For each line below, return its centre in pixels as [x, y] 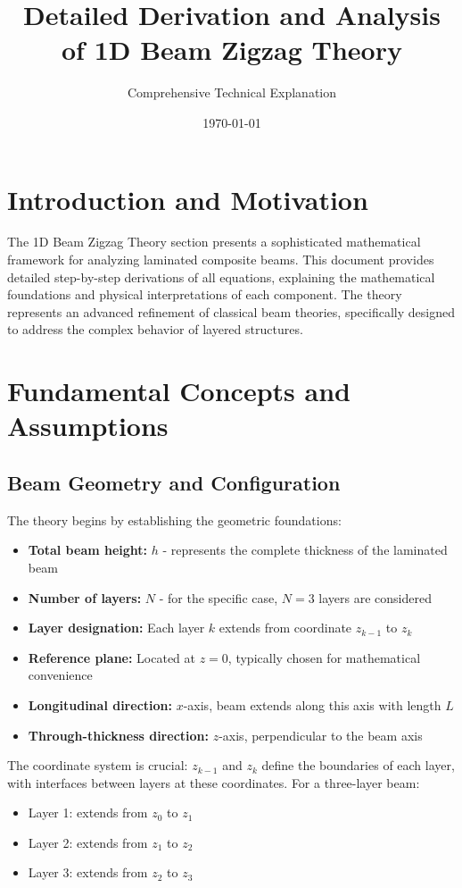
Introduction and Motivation [188, 199]
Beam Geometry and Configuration [174, 482]
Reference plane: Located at [112, 657]
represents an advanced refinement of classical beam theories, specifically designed [231, 311]
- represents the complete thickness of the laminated [305, 550]
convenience [60, 675]
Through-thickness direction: [118, 735]
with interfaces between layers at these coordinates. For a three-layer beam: [214, 782]
